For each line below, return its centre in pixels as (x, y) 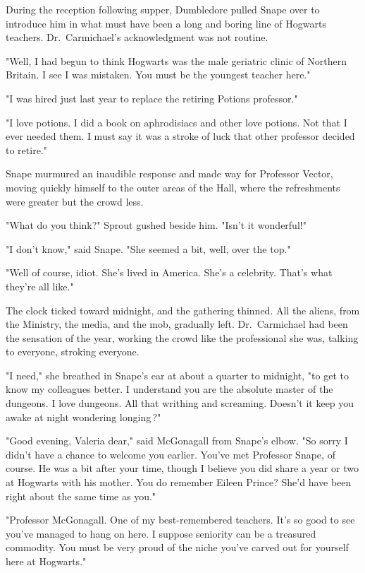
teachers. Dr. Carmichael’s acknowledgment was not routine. (137, 37)
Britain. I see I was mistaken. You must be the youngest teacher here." (158, 75)
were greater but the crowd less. (75, 201)
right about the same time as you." (81, 496)
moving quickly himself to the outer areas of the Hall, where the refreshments (173, 187)
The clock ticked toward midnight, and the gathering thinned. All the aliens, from (183, 310)
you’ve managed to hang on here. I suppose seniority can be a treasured (161, 533)
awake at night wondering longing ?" (83, 417)
